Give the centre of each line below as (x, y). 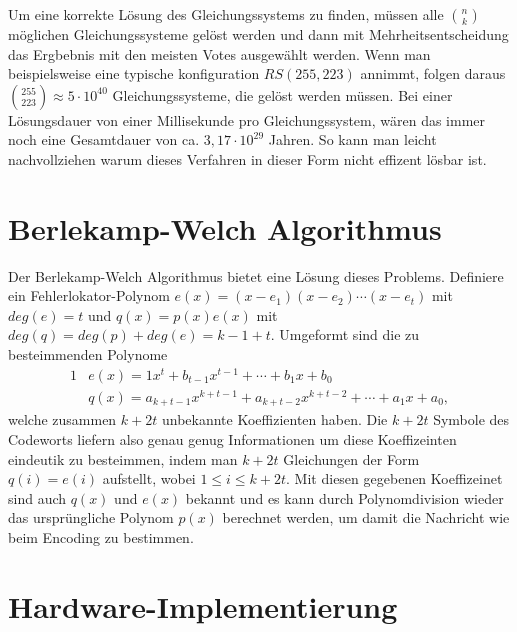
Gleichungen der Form (351, 458)
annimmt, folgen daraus (433, 73)
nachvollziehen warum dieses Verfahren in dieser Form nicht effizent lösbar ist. (247, 158)
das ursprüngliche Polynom (91, 517)
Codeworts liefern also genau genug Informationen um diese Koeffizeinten (232, 438)
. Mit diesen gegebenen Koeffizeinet (394, 478)
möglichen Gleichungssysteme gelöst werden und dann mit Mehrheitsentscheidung (258, 34)
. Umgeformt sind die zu (345, 334)
